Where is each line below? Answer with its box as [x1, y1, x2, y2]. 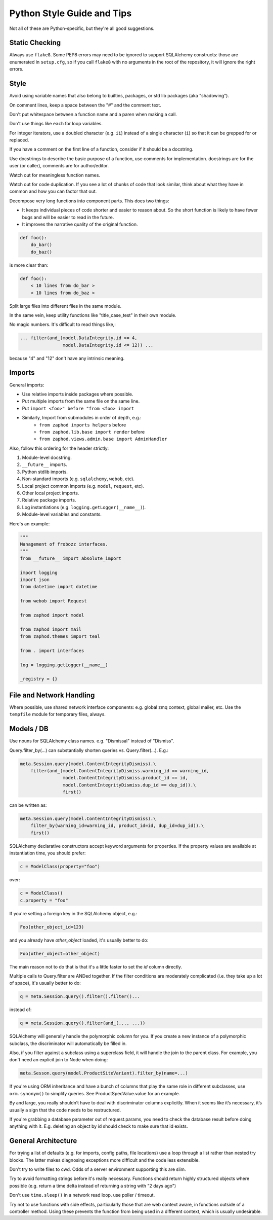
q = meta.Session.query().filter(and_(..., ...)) [20, 1020, 146, 1026]
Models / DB [9, 725, 49, 733]
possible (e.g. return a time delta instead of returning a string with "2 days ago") [9, 1182, 176, 1189]
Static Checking [9, 39, 61, 47]
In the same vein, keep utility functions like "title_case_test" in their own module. [9, 312, 176, 318]
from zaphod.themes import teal [20, 634, 101, 639]
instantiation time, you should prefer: [9, 850, 86, 856]
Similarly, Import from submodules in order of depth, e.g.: [22, 415, 142, 421]
